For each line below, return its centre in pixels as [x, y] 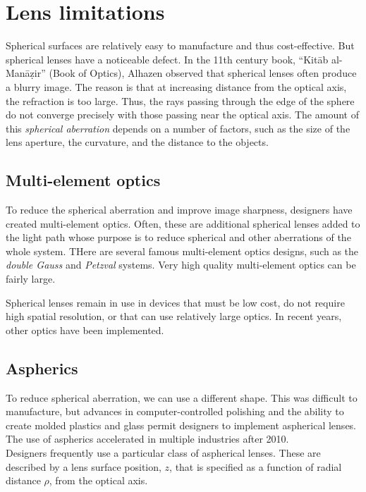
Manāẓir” [26, 73]
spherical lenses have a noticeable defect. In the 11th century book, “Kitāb [167, 59]
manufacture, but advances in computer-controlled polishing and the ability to [175, 411]
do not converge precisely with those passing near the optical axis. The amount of [182, 115]
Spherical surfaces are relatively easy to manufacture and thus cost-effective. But [180, 45]
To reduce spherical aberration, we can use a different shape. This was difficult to [182, 397]
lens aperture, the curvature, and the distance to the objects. [137, 142]
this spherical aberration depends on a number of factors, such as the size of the [178, 128]
